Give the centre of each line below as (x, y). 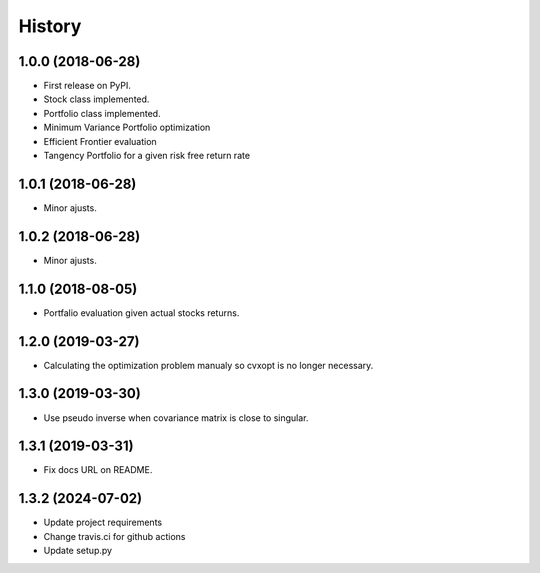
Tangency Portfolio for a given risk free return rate (146, 156)
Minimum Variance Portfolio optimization (127, 127)
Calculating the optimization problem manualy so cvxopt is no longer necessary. (208, 365)
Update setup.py (78, 551)
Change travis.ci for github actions (114, 536)
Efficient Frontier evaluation (100, 141)
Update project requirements (103, 522)
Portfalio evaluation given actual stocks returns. (141, 312)
